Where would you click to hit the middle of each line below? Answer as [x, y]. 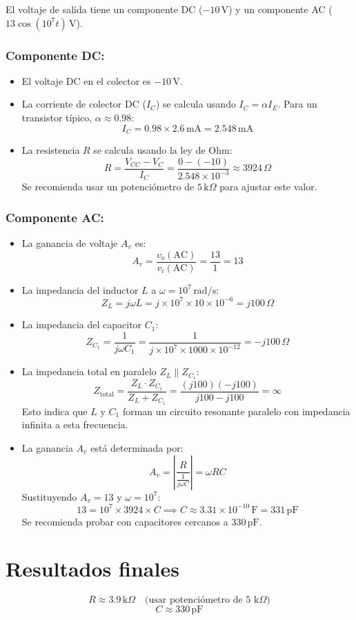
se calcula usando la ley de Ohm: [163, 150]
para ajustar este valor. [268, 187]
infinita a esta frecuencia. [75, 424]
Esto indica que [55, 411]
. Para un [297, 104]
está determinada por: [137, 447]
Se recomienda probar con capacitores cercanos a [125, 521]
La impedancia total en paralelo [89, 371]
